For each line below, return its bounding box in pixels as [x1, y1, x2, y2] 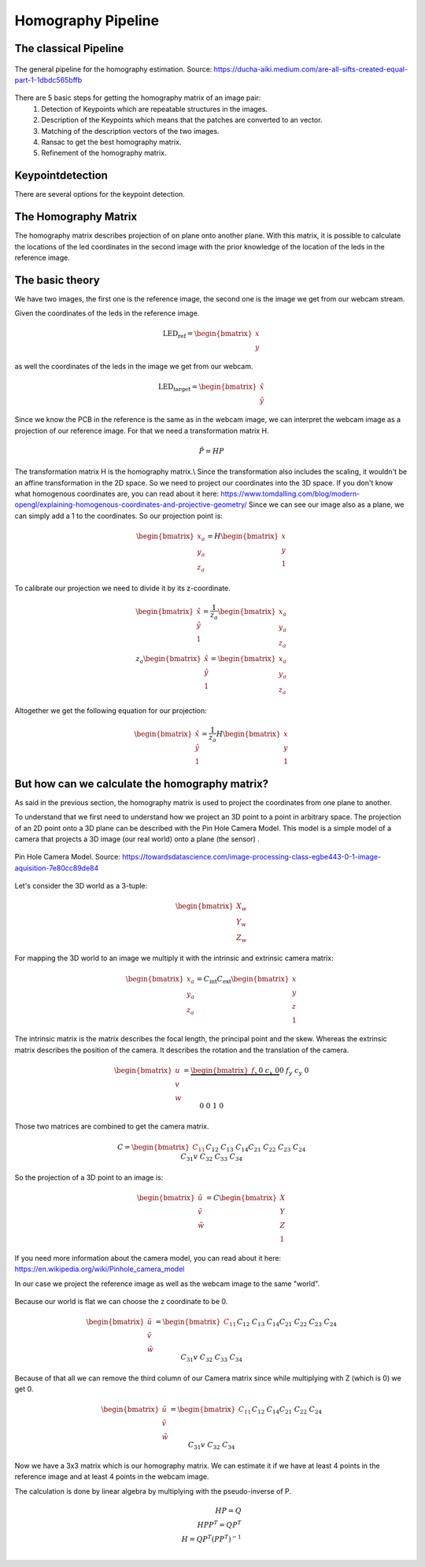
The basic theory [14, 273, 100, 286]
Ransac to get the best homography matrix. [41, 137, 182, 146]
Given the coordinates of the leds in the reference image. [14, 309, 200, 318]
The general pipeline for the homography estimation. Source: [14, 64, 213, 74]
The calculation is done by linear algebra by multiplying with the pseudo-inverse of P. [14, 1486, 291, 1495]
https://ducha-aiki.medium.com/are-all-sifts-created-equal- [213, 64, 408, 74]
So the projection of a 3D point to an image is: [14, 1173, 164, 1182]
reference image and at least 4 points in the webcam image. [14, 1472, 209, 1481]
